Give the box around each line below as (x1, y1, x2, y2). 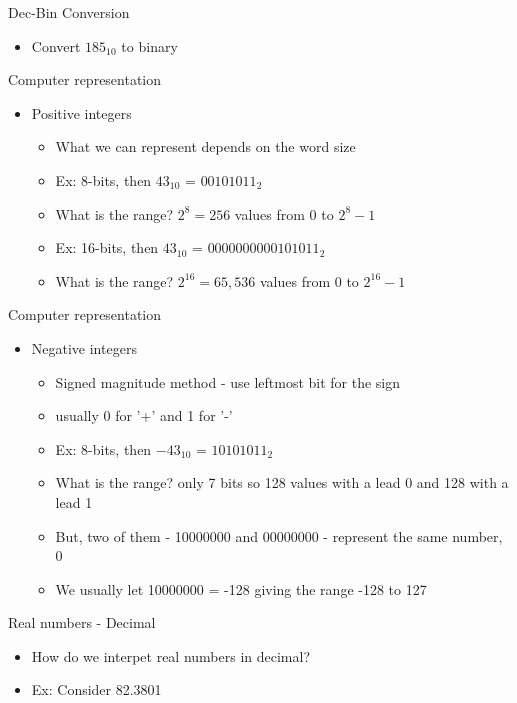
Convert (31, 35, 81, 56)
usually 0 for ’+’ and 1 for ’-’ (55, 405, 233, 426)
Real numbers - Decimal (8, 612, 156, 633)
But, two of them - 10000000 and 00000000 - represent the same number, (55, 525, 503, 546)
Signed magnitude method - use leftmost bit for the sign (55, 371, 401, 392)
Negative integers (31, 337, 137, 358)
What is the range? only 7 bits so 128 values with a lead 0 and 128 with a (55, 472, 509, 493)
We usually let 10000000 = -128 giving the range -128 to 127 (55, 578, 427, 599)
